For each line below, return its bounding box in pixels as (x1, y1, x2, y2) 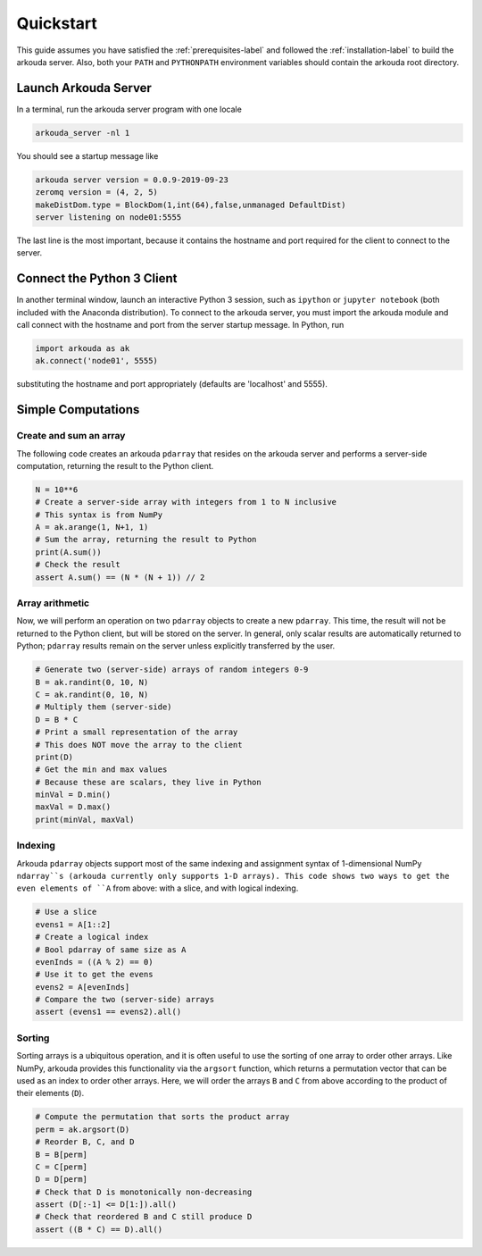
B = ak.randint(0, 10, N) (35, 677, 149, 687)
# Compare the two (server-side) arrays (35, 994, 214, 1005)
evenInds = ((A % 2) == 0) (35, 957, 154, 967)
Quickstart (16, 13, 98, 33)
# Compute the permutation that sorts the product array (35, 1112, 290, 1122)
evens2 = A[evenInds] (35, 982, 130, 992)
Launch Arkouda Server (16, 80, 152, 96)
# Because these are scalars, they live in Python (35, 777, 262, 787)
